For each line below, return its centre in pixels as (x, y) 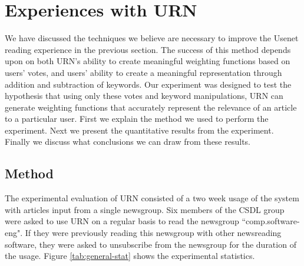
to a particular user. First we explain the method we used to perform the (137, 119)
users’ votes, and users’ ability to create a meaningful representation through (143, 72)
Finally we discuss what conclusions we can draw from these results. (128, 142)
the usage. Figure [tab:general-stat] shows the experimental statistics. (130, 256)
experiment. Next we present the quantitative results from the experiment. (139, 130)
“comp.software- (271, 221)
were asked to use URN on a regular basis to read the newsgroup (122, 221)
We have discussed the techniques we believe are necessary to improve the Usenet (152, 38)
